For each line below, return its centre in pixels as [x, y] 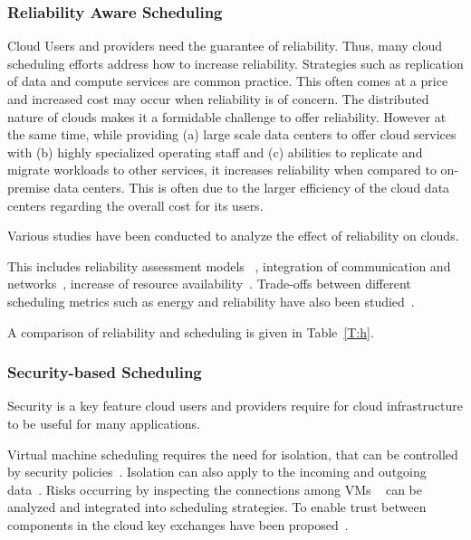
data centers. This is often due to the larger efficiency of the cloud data [252, 187]
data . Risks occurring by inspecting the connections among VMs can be [215, 489]
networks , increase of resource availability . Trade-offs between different [209, 284]
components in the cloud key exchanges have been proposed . [178, 524]
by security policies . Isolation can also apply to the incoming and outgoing [217, 472]
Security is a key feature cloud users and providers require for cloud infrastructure [235, 406]
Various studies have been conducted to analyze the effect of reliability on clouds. [233, 236]
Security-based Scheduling [105, 372]
